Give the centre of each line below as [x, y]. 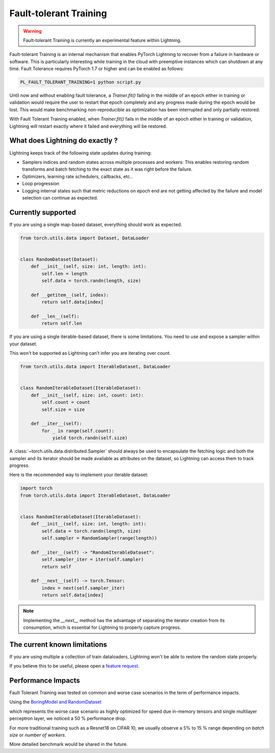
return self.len [62, 324]
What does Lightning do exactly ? [64, 141]
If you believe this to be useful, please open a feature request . [74, 666]
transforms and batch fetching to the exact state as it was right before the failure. [107, 169]
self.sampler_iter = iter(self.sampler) [93, 560]
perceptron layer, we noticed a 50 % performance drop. [68, 718]
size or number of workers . [38, 735]
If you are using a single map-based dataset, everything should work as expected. [96, 225]
